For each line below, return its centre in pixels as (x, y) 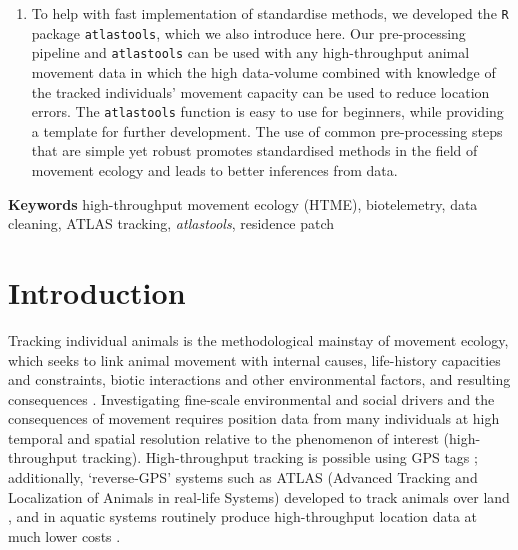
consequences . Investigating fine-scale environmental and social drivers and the (251, 398)
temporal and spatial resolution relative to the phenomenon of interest (223, 437)
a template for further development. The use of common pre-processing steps (267, 130)
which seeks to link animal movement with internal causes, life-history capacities (254, 359)
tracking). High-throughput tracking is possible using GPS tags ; (279, 457)
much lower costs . (64, 535)
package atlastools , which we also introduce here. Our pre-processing (248, 32)
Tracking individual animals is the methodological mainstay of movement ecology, (258, 339)
